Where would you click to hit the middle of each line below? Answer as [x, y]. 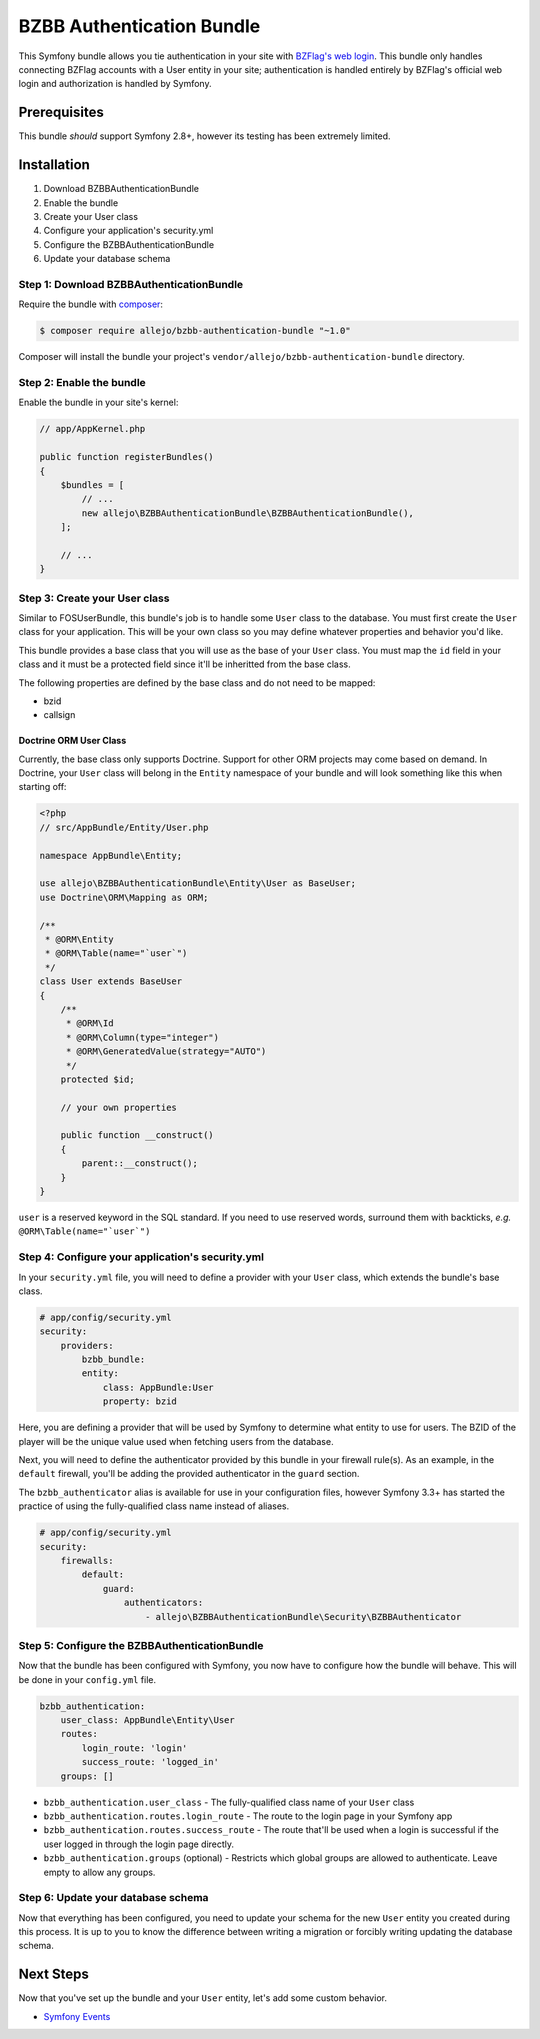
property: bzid [139, 1401]
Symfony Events [77, 2016]
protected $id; [97, 1079]
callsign [59, 715]
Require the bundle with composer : [91, 304]
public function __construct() [137, 1135]
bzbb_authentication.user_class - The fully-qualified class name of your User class [229, 1802]
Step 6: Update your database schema [113, 1898]
